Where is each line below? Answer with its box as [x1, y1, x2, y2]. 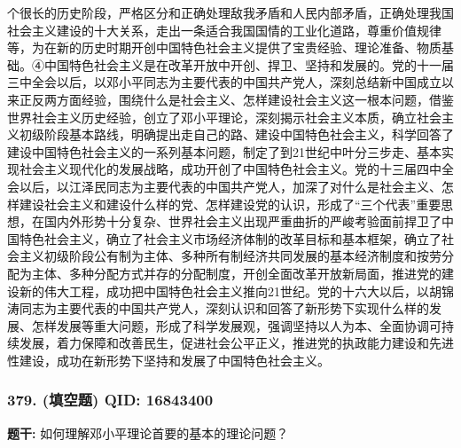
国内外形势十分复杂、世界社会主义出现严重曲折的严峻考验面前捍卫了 [43, 212, 441, 231]
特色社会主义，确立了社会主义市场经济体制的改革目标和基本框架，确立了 [19, 229, 441, 248]
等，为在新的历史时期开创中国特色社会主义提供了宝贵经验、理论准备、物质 [7, 38, 441, 57]
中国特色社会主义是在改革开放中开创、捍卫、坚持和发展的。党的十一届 [43, 55, 454, 74]
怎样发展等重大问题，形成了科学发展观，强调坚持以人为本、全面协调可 [31, 316, 441, 334]
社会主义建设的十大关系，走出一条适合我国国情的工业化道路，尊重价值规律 [7, 20, 441, 39]
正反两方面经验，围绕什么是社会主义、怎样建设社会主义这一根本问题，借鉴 [19, 90, 454, 108]
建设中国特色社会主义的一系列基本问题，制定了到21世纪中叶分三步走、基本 [7, 142, 441, 161]
